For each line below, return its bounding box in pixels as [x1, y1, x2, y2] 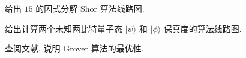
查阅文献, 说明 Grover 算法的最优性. [5, 42, 144, 54]
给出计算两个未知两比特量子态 [5, 22, 122, 34]
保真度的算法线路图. [163, 22, 242, 34]
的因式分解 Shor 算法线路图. [35, 2, 145, 14]
